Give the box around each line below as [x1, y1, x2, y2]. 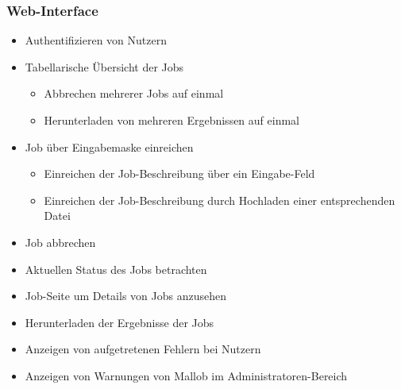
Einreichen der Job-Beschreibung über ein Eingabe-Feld [44, 165, 315, 182]
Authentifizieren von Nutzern [25, 32, 168, 48]
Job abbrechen [25, 233, 96, 250]
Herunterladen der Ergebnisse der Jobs [25, 314, 214, 330]
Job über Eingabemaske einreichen [25, 138, 194, 155]
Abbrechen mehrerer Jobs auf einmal [44, 85, 224, 102]
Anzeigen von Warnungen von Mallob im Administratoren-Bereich [25, 367, 348, 383]
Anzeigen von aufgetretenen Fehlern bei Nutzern [25, 341, 261, 357]
